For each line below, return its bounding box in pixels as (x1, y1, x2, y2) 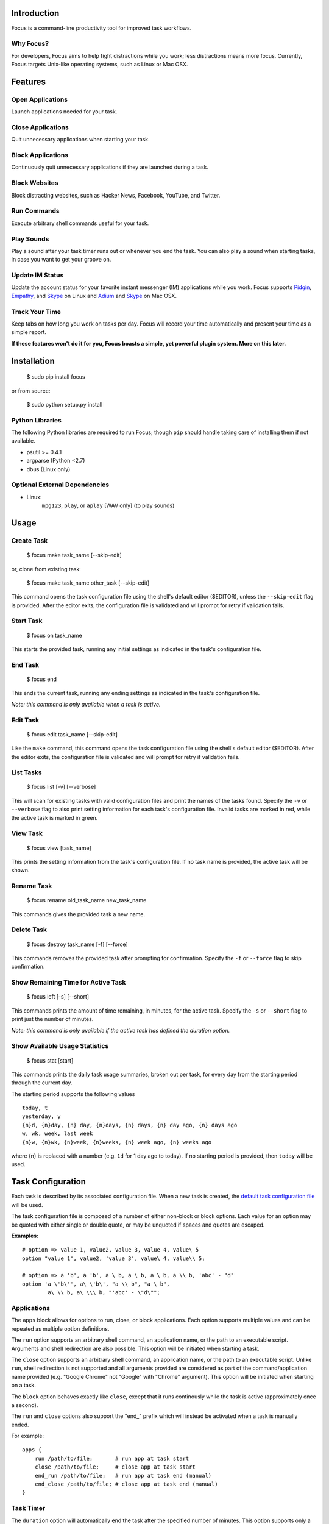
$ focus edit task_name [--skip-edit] (26, 730, 118, 738)
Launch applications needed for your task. (11, 108, 118, 115)
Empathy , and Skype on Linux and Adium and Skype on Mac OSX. (11, 292, 177, 299)
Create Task (11, 536, 48, 545)
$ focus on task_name (26, 632, 82, 639)
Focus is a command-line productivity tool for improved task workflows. (11, 24, 192, 32)
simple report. (11, 329, 47, 336)
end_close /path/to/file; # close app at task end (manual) (34, 1481, 219, 1487)
